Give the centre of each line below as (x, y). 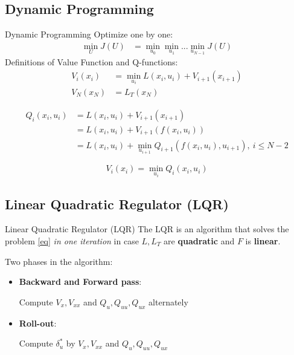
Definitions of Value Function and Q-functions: (91, 62)
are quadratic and (199, 241)
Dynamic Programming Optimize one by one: (89, 34)
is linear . (263, 241)
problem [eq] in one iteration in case (72, 241)
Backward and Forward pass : (80, 282)
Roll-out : (38, 323)
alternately (168, 301)
